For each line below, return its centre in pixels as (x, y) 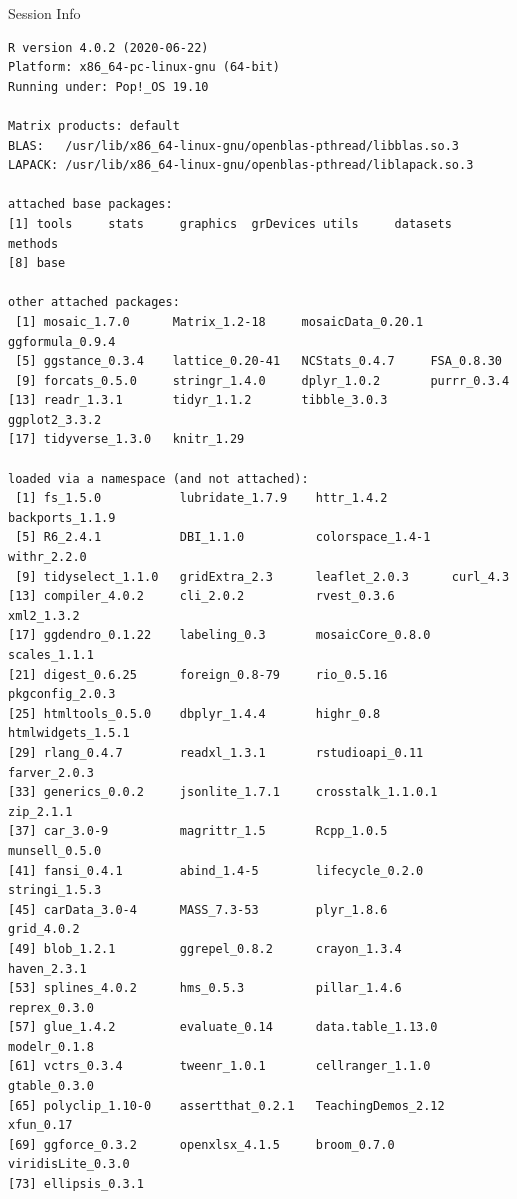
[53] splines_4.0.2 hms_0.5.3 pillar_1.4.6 (205, 988)
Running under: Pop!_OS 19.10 (108, 86)
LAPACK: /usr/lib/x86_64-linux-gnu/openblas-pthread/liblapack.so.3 (241, 165)
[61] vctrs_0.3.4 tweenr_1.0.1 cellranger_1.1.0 (219, 1066)
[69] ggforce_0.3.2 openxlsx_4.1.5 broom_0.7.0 (201, 1144)
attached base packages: (90, 204)
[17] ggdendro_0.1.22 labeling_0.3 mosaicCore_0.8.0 (219, 635)
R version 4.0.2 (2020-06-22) (108, 47)
